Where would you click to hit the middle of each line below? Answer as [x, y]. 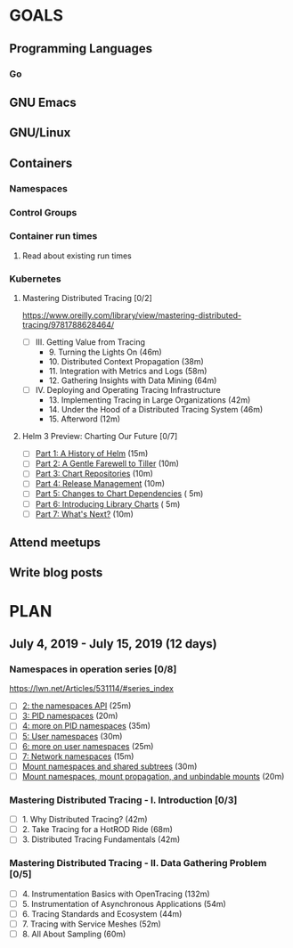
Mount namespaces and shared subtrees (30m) [110, 766]
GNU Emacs [43, 102]
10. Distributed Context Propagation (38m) [126, 362]
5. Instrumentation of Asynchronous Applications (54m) [124, 903]
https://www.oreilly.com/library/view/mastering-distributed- [132, 315]
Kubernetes [35, 279]
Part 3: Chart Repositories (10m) [94, 474]
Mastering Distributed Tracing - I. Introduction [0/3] [123, 800]
